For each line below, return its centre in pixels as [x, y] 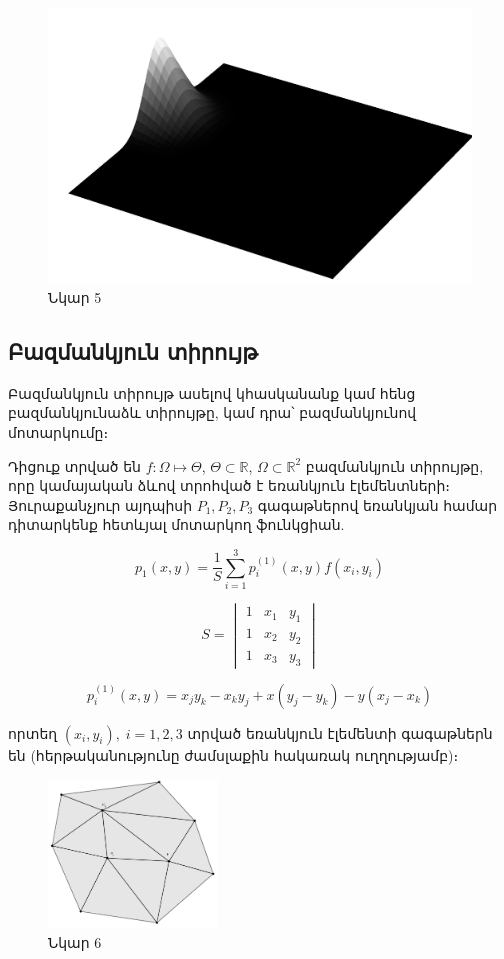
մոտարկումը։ [58, 431]
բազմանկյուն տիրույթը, [394, 465]
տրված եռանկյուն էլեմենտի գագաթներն [340, 732]
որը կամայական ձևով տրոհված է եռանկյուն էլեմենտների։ [229, 485]
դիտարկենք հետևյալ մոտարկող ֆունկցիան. [176, 524]
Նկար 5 [75, 296]
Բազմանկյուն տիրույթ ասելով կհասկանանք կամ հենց [212, 392]
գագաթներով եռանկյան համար [377, 504]
